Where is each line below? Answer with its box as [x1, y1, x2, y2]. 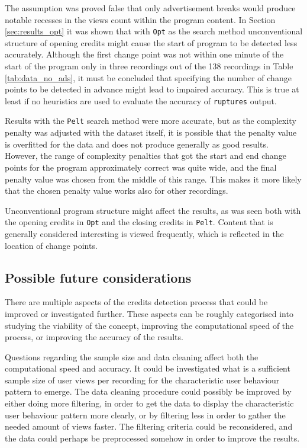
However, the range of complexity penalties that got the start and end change [5, 149, 286, 162]
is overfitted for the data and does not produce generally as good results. [5, 137, 269, 150]
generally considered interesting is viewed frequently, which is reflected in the [5, 227, 284, 239]
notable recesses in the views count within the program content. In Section [5, 13, 276, 25]
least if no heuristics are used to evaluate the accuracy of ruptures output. [5, 94, 277, 107]
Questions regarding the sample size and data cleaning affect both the [5, 350, 258, 363]
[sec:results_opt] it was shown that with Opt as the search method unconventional [5, 25, 303, 37]
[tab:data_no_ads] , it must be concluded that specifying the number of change [5, 71, 292, 84]
